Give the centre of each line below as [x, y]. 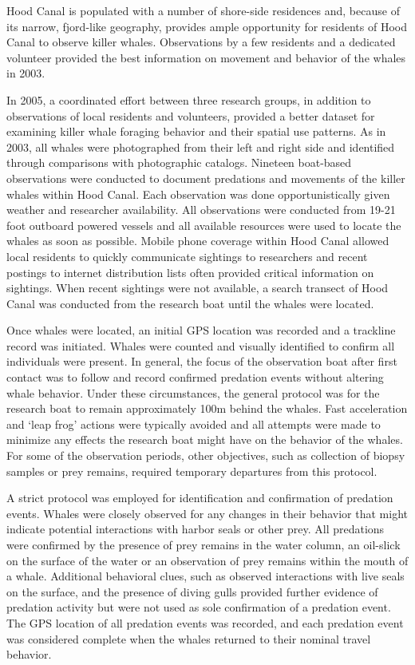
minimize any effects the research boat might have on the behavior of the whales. [205, 439]
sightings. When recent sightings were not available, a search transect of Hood [198, 288]
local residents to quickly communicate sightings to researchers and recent [187, 256]
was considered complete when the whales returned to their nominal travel [189, 638]
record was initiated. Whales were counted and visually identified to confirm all [201, 345]
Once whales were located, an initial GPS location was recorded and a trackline [201, 330]
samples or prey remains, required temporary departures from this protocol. [192, 471]
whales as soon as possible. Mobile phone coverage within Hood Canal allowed [198, 241]
